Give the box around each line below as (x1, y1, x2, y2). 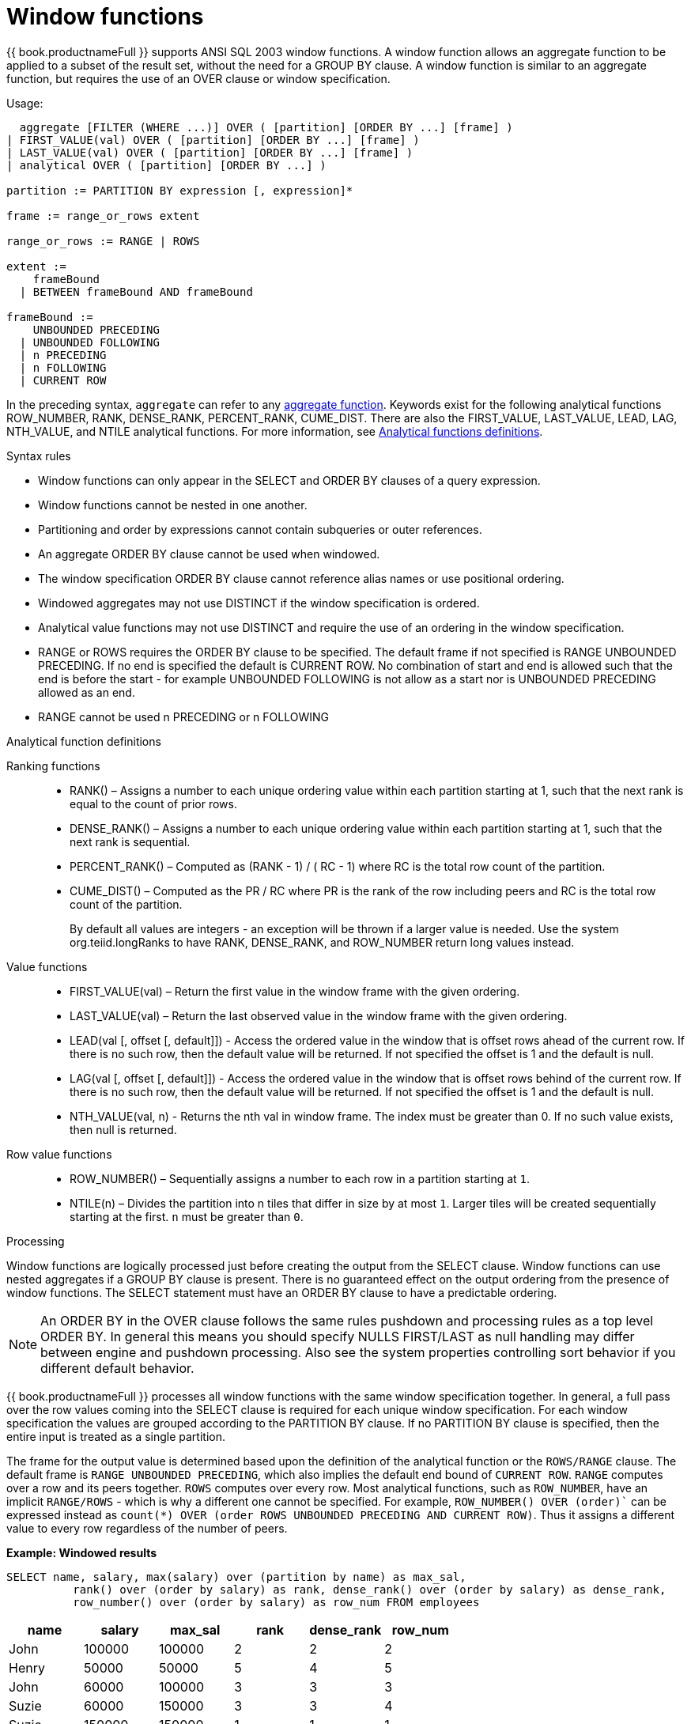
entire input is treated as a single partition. (6, 1429, 225, 1443)
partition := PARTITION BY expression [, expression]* (6, 183, 353, 197)
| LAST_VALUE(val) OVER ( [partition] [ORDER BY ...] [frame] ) (6, 146, 413, 159)
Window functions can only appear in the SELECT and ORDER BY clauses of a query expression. (38, 473, 541, 487)
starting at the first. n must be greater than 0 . (70, 1209, 304, 1223)
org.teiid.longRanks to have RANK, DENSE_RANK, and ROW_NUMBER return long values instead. (70, 935, 575, 949)
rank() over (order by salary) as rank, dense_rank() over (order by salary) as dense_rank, (73, 1582, 666, 1596)
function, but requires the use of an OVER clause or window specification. (6, 71, 391, 85)
